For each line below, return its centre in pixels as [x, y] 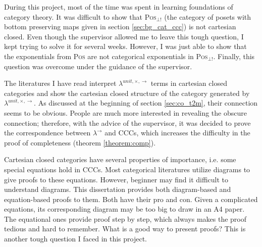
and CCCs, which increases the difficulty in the [177, 133]
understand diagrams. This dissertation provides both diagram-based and [118, 189]
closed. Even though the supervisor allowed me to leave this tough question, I [124, 36]
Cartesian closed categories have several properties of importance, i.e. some [120, 159]
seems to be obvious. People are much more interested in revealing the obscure [125, 112]
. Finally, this [234, 56]
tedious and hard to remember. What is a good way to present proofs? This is [125, 229]
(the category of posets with [208, 16]
